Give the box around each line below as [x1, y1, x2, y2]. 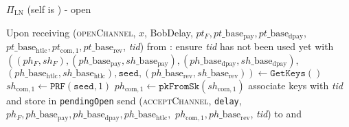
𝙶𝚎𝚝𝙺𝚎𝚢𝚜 [270, 68, 306, 78]
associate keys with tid [248, 78, 343, 92]
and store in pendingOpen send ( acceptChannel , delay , [6, 93, 242, 107]
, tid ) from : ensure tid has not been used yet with [123, 39, 334, 54]
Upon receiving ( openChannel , [6, 25, 136, 39]
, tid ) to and [250, 106, 302, 121]
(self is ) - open [27, 2, 91, 16]
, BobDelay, [144, 25, 193, 39]
